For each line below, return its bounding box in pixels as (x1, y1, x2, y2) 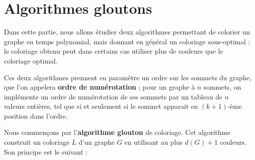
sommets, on (203, 82, 241, 92)
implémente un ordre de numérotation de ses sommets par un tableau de (4, 91, 223, 101)
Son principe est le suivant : (4, 146, 88, 157)
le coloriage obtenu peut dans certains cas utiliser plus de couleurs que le (4, 46, 223, 56)
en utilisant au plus (124, 137, 183, 147)
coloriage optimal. (4, 55, 57, 65)
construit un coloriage (4, 137, 70, 147)
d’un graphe (79, 137, 115, 147)
